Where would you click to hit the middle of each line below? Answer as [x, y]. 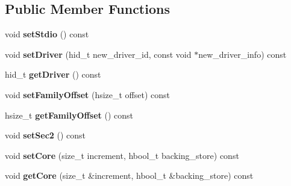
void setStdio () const [47, 34]
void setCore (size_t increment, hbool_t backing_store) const [122, 155]
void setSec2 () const [45, 135]
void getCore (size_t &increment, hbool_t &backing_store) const [129, 175]
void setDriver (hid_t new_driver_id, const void [98, 54]
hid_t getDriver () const [53, 74]
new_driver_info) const [242, 54]
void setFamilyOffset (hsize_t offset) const [88, 94]
